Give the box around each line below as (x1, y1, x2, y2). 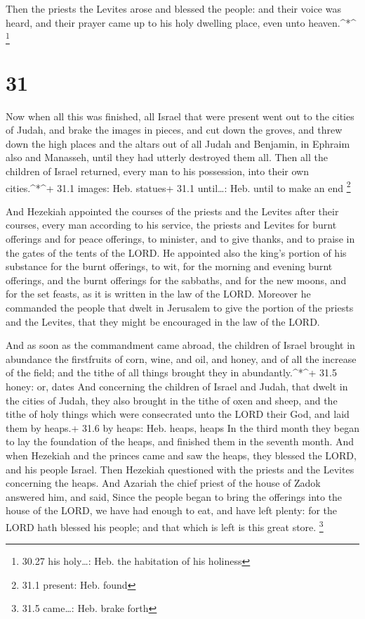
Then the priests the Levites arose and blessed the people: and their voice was (6, 1, 341, 15)
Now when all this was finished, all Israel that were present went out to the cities (6, 108, 354, 123)
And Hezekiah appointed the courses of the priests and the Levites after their (6, 203, 339, 218)
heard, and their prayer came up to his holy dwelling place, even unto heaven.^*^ (6, 15, 357, 30)
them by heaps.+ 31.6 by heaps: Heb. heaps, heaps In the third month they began (6, 420, 359, 435)
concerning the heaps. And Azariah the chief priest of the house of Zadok (6, 476, 321, 490)
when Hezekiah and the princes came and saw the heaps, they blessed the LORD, (6, 447, 357, 462)
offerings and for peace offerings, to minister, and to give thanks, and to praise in (6, 231, 355, 246)
